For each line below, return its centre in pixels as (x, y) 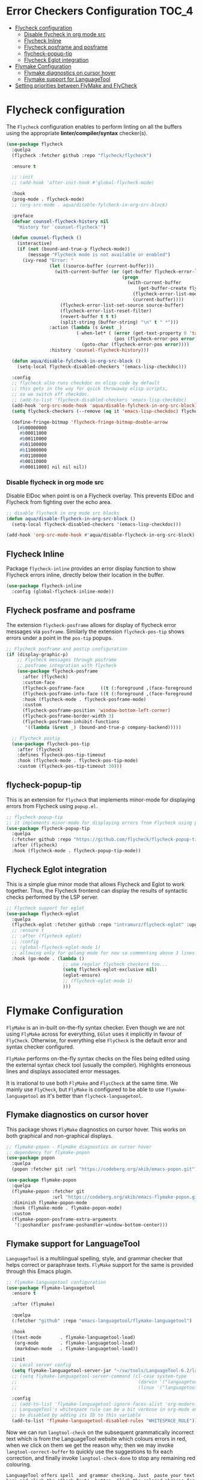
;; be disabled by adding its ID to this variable (76, 1415)
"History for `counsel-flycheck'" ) (62, 227)
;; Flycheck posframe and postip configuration (67, 649)
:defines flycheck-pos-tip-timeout (62, 755)
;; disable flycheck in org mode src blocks (63, 513)
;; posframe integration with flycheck (67, 666)
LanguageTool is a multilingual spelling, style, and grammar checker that (94, 1258)
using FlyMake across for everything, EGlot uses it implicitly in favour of (94, 1034)
